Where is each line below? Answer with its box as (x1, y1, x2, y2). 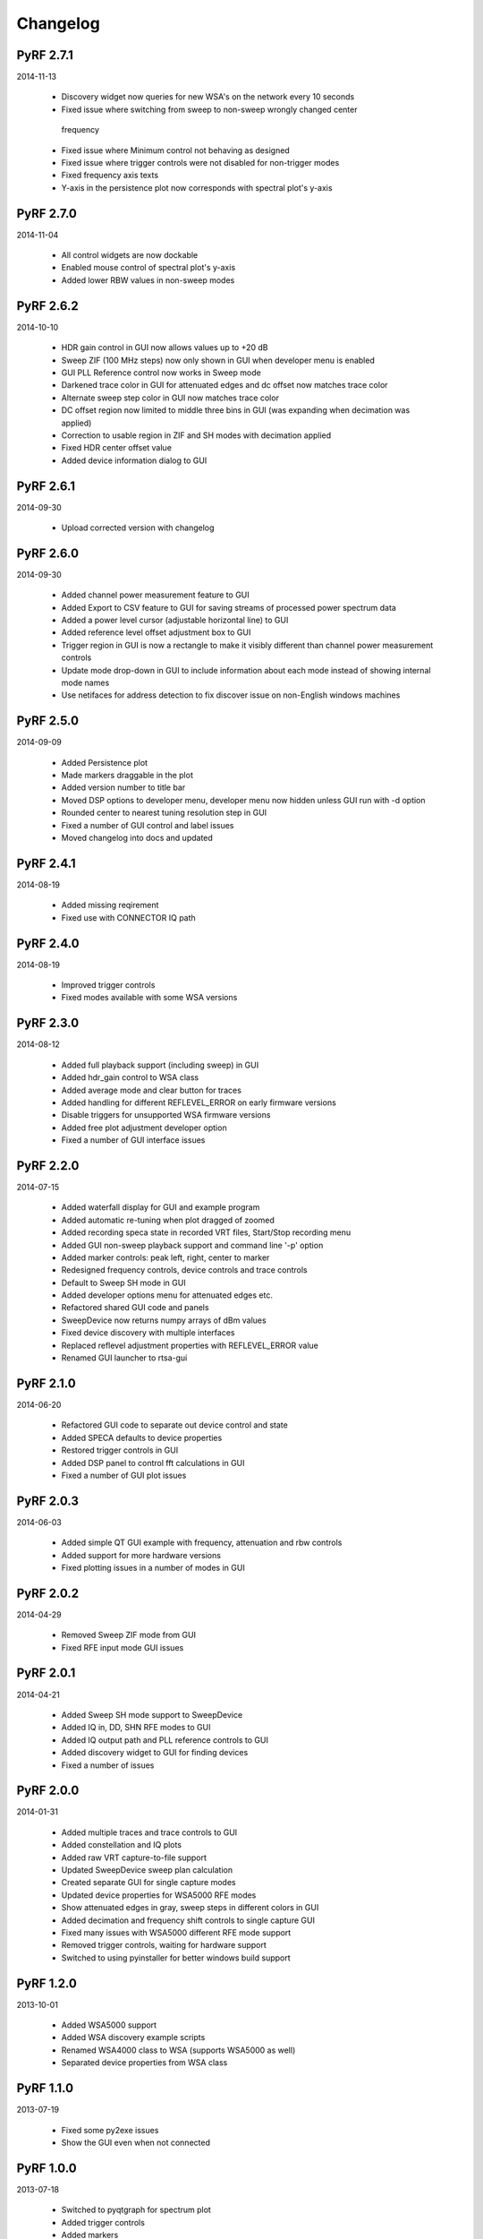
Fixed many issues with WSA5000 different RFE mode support (61, 1926, 292, 1938)
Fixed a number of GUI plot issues (61, 1470, 187, 1480)
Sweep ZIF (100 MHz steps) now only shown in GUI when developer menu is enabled (61, 355, 375, 365)
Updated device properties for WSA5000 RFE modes (61, 1890, 257, 1900)
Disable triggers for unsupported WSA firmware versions (61, 1110, 271, 1120)
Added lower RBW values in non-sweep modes (61, 274, 235, 286)
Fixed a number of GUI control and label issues (61, 819, 234, 830)
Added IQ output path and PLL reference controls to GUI (61, 1734, 268, 1746)
